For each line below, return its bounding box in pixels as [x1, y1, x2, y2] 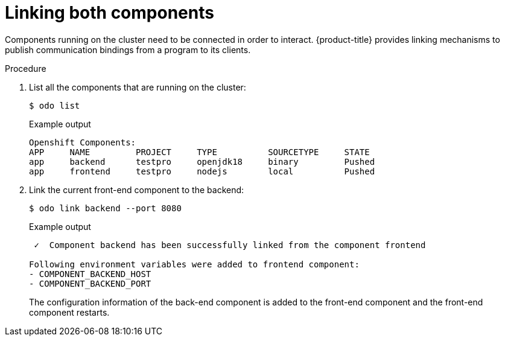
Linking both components [5, 2, 214, 23]
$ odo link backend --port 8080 [29, 203, 182, 213]
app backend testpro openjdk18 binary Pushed [29, 156, 375, 167]
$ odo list [29, 100, 80, 110]
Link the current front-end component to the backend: [29, 184, 244, 195]
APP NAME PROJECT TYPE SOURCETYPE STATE [29, 147, 370, 157]
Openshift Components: [29, 137, 136, 147]
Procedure [5, 63, 46, 74]
